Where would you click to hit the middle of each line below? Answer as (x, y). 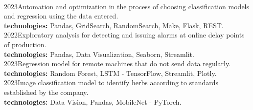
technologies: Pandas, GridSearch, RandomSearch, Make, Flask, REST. (114, 25)
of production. (25, 44)
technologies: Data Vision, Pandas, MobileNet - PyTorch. (93, 101)
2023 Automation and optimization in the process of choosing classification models (127, 6)
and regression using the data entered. (61, 16)
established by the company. (46, 92)
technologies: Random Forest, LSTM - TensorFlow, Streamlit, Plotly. (110, 73)
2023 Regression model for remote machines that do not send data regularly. (117, 64)
